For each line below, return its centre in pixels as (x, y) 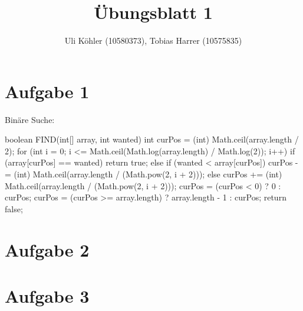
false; (14, 208)
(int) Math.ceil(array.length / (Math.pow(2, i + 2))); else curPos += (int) (148, 174)
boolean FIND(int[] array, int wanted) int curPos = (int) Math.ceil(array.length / (152, 139)
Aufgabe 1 (47, 91)
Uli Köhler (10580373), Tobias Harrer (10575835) (153, 41)
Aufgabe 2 (47, 249)
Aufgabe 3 (47, 295)
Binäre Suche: (30, 119)
